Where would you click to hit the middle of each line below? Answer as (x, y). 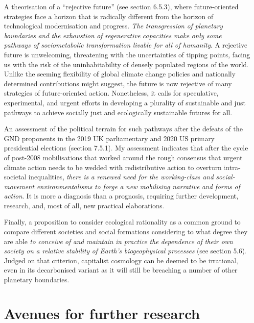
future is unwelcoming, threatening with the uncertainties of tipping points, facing (127, 54)
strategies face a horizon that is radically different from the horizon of (109, 16)
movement (19, 186)
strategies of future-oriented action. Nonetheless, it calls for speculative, (111, 93)
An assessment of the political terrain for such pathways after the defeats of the (123, 129)
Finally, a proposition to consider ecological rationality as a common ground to (122, 222)
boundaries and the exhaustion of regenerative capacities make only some (113, 35)
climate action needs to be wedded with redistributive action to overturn (113, 167)
